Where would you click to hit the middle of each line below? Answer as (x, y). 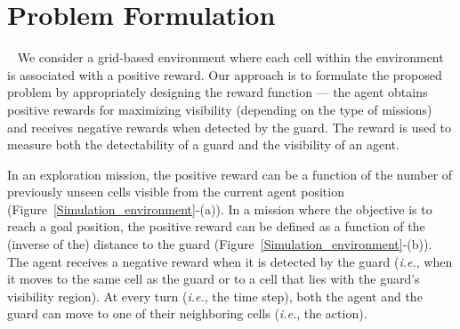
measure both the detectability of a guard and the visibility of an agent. (203, 144)
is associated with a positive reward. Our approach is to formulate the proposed (225, 74)
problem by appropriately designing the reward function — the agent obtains (218, 92)
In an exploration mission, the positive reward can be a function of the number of (230, 174)
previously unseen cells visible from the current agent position (176, 192)
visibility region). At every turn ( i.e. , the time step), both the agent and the (215, 296)
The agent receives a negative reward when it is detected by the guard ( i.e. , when (230, 261)
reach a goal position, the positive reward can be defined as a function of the (216, 226)
